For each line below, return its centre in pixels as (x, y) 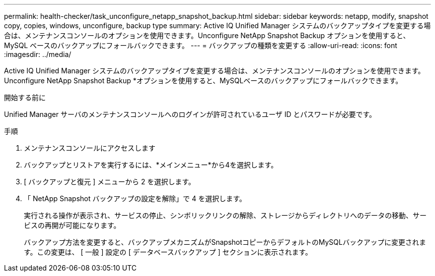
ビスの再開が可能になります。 (72, 225)
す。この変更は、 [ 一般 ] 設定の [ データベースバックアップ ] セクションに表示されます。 (168, 252)
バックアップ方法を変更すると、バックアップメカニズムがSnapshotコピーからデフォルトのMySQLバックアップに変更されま (225, 242)
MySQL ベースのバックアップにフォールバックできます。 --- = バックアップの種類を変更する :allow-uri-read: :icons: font (201, 45)
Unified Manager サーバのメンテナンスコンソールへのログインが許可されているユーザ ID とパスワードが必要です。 (190, 114)
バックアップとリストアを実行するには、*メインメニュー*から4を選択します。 (151, 165)
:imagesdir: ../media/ (38, 54)
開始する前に (25, 97)
